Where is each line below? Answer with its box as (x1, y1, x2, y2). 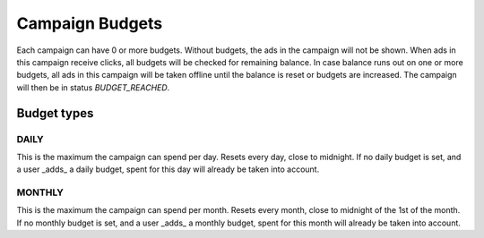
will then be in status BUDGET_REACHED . (16, 81, 170, 93)
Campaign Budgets (16, 13, 163, 33)
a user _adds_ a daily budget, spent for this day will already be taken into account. (16, 164, 320, 174)
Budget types (16, 106, 94, 121)
